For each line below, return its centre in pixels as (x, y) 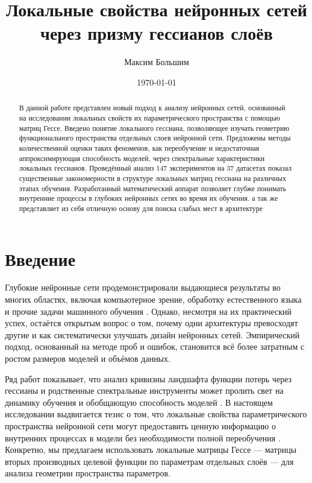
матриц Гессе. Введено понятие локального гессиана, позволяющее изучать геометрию (154, 128)
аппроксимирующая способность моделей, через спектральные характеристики (142, 158)
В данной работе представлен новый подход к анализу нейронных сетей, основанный (152, 108)
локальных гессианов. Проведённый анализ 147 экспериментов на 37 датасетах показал (155, 168)
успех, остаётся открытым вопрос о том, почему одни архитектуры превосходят (151, 323)
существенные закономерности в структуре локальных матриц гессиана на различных (152, 178)
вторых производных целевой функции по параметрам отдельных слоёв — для (149, 461)
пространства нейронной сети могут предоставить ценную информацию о (140, 425)
